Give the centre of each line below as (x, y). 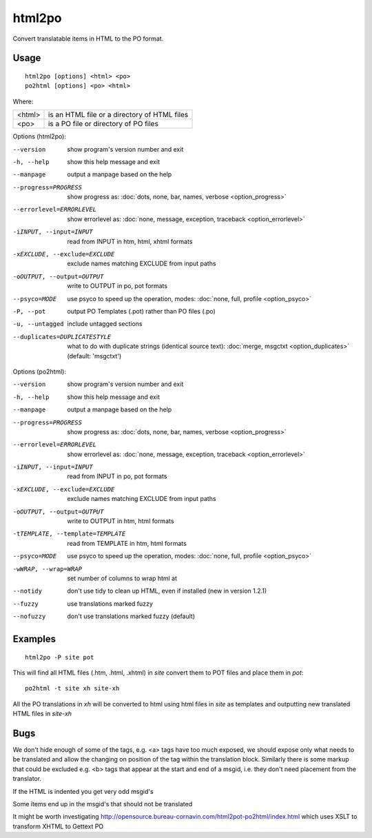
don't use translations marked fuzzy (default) (131, 616)
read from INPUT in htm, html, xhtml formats (130, 241)
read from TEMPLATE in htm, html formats (127, 543)
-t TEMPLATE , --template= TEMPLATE (69, 534)
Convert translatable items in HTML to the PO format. (88, 39)
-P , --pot (29, 311)
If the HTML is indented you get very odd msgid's (83, 791)
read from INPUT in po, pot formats (117, 476)
